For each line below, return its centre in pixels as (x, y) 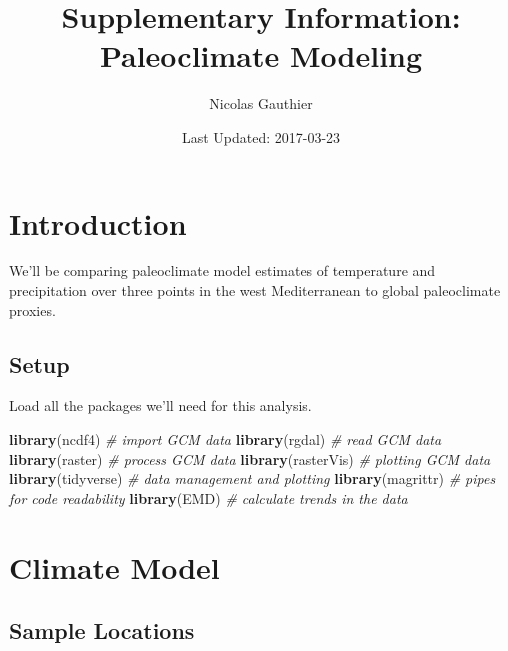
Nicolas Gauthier (261, 103)
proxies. (32, 309)
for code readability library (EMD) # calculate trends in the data (208, 497)
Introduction (98, 222)
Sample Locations (102, 630)
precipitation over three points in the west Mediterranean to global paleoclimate (255, 290)
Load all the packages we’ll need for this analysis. (160, 405)
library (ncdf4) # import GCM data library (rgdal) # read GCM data (225, 439)
